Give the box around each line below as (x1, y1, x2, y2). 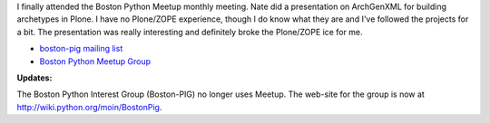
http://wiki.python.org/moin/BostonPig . (16, 101, 162, 112)
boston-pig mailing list (39, 43, 123, 54)
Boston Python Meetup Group (39, 55, 152, 67)
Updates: (16, 72, 53, 83)
